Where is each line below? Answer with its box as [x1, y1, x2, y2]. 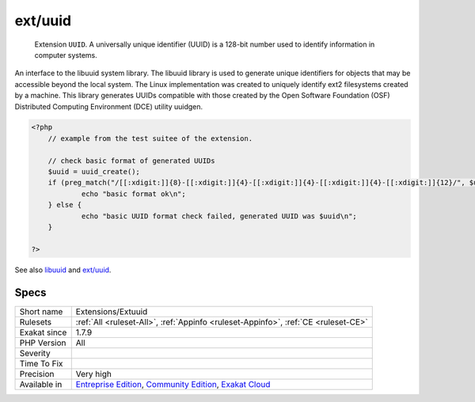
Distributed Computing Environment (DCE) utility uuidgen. [14, 101, 203, 111]
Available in [19, 378, 63, 389]
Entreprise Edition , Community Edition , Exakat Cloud [75, 378, 271, 389]
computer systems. [34, 50, 98, 59]
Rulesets [19, 317, 51, 328]
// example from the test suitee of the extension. [47, 134, 253, 142]
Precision [19, 368, 55, 379]
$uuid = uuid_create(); [47, 167, 140, 176]
